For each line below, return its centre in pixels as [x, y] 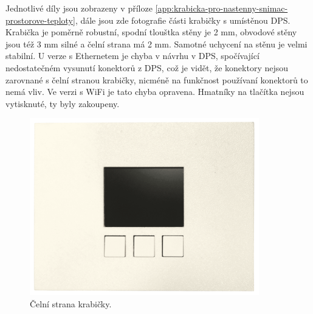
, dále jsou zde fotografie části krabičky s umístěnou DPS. [183, 20]
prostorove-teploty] [40, 20]
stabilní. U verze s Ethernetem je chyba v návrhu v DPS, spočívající [132, 56]
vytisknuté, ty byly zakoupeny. [63, 103]
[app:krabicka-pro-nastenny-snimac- [222, 8]
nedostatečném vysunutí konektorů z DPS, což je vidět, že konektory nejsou [147, 67]
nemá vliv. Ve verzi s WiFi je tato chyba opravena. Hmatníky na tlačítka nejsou [155, 92]
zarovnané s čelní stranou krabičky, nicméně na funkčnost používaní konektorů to [157, 79]
